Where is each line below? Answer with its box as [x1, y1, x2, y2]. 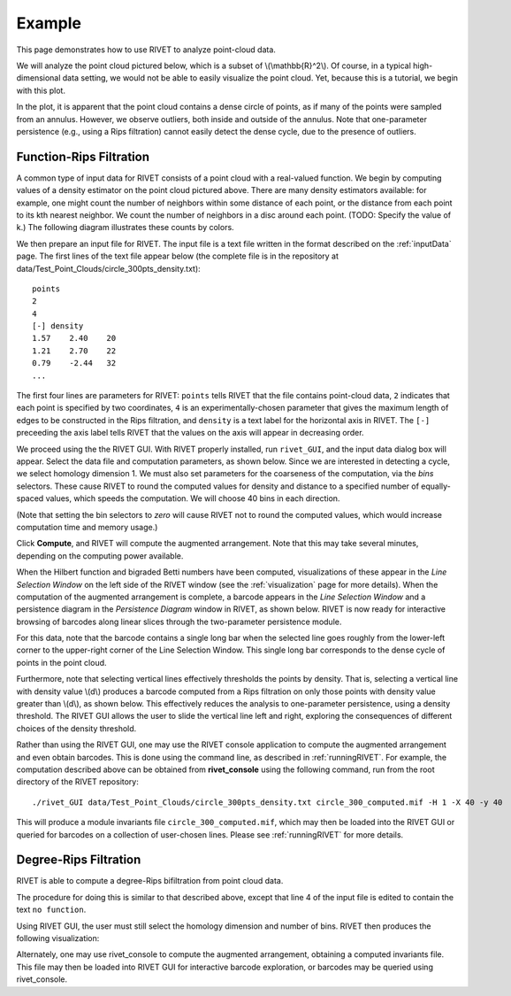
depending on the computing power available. [16, 550, 184, 561]
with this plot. [16, 85, 66, 96]
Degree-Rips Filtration [16, 853, 141, 868]
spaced [16, 493, 44, 504]
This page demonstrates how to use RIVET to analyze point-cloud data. [16, 44, 276, 55]
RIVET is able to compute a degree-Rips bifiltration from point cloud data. [16, 876, 284, 886]
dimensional [16, 73, 61, 83]
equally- [421, 481, 451, 491]
